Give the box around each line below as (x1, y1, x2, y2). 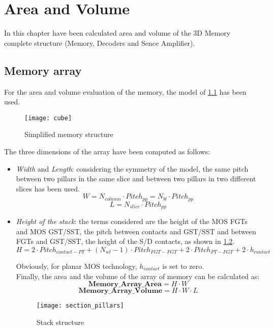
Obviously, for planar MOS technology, (16, 261, 137, 271)
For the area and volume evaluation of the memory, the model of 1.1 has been (4, 86, 247, 97)
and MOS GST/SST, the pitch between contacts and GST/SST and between (16, 226, 256, 236)
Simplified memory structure (24, 129, 113, 140)
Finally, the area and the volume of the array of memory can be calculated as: (16, 270, 260, 281)
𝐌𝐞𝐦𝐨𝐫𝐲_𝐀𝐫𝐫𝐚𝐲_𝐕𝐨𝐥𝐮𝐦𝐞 (78, 287, 163, 295)
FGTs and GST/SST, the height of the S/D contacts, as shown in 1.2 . (16, 236, 235, 246)
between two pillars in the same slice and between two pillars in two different (16, 173, 256, 184)
